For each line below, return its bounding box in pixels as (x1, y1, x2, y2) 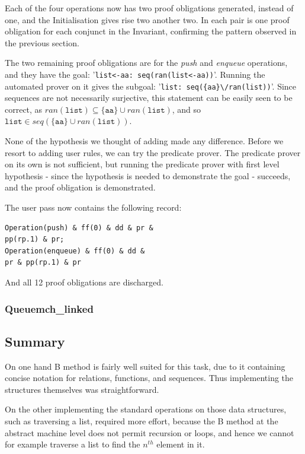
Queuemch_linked (5, 301, 94, 316)
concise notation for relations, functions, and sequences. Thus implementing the (5, 372, 294, 384)
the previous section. (5, 36, 79, 49)
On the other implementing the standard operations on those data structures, (5, 403, 287, 415)
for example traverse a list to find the (5, 438, 140, 450)
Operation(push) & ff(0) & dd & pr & (5, 223, 153, 232)
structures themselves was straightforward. (5, 383, 159, 395)
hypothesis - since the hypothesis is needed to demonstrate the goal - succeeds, (5, 169, 291, 182)
